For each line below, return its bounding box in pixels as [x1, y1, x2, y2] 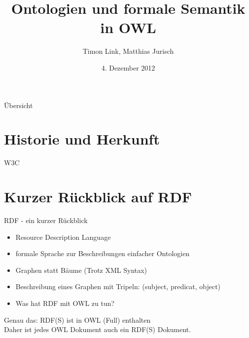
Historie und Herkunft [4, 129, 160, 149]
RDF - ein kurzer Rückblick [4, 215, 88, 225]
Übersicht [4, 100, 33, 110]
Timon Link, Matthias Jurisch [82, 46, 174, 56]
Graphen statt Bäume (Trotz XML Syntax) [15, 264, 147, 275]
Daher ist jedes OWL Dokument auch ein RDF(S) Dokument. [4, 324, 191, 335]
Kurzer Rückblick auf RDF [4, 187, 192, 206]
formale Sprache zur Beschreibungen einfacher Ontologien [15, 248, 190, 259]
